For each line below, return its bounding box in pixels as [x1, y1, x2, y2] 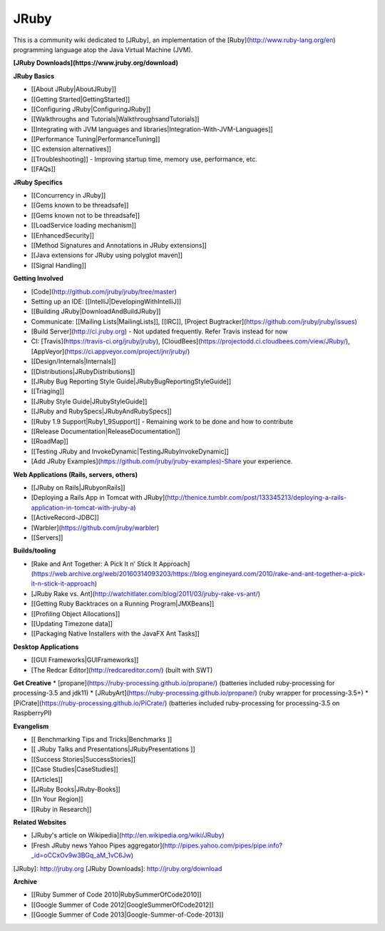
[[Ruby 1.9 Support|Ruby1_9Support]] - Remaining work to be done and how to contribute [31, 417, 294, 426]
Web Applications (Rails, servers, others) [13, 470, 138, 478]
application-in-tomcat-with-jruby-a [31, 503, 134, 512]
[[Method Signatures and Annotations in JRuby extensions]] [31, 241, 207, 249]
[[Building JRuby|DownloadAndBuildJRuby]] [31, 307, 161, 316]
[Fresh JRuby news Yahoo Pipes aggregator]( [31, 841, 165, 850]
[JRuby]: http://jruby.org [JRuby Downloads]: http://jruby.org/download [13, 864, 222, 872]
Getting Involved [13, 274, 63, 283]
